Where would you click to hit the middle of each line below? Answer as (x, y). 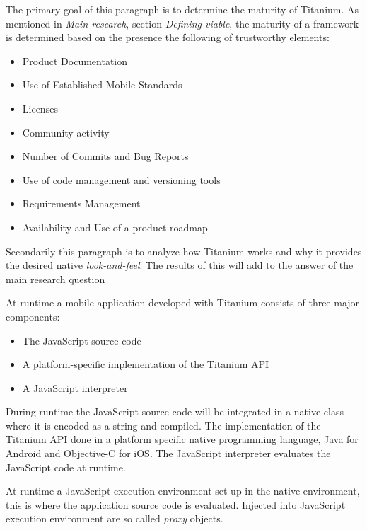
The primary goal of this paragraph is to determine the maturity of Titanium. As (182, 9)
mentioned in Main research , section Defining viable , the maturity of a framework (182, 23)
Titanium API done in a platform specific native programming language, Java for (182, 439)
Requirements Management (81, 203)
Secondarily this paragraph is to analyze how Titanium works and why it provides (184, 251)
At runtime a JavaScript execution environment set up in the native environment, (183, 491)
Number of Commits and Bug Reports (105, 156)
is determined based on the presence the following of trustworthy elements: (168, 37)
